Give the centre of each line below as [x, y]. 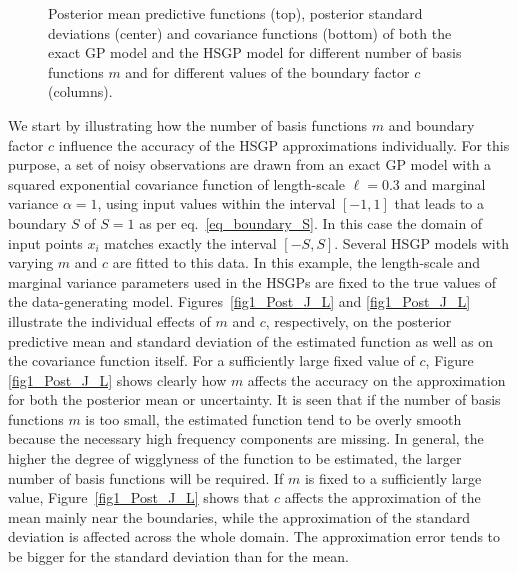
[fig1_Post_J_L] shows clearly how [117, 379]
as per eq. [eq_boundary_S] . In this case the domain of [311, 222]
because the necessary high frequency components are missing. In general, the [246, 438]
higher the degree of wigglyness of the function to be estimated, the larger [235, 458]
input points [45, 242]
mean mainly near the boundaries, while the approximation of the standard [239, 516]
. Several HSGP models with [421, 242]
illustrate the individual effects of [109, 320]
